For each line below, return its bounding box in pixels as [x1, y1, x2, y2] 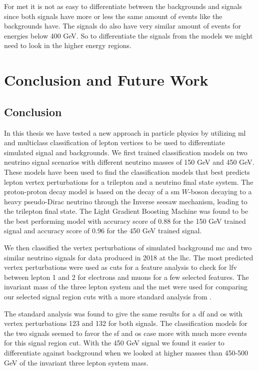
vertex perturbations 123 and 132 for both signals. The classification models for [4, 318, 247, 328]
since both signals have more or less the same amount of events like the [4, 11, 222, 21]
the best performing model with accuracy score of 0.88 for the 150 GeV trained [4, 215, 246, 226]
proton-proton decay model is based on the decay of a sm [4, 186, 180, 197]
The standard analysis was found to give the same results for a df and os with [4, 308, 243, 318]
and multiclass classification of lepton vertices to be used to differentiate [4, 137, 225, 148]
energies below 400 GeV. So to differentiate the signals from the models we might [4, 30, 253, 41]
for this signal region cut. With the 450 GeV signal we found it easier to [4, 337, 224, 348]
